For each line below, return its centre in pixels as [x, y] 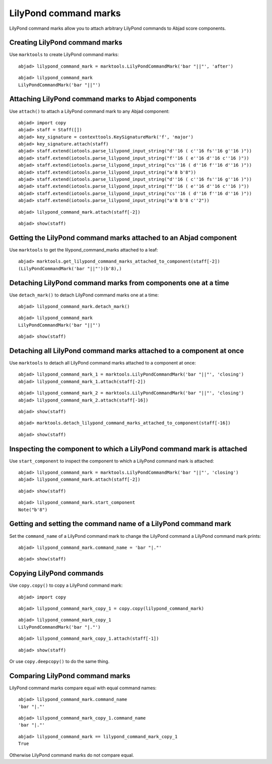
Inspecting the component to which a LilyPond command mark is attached [128, 449]
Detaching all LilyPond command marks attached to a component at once [127, 351]
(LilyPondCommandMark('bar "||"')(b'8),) [70, 268]
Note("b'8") [33, 510]
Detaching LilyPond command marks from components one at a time [119, 283]
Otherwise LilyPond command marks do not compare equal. [72, 755]
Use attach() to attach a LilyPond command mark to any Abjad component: [89, 111]
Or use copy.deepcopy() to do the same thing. [59, 661]
